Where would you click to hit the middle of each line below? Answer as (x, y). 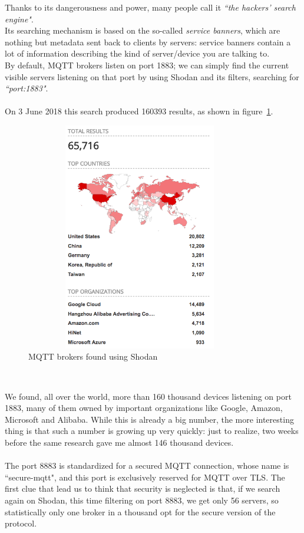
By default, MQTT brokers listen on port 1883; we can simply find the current (147, 65)
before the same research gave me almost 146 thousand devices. (119, 442)
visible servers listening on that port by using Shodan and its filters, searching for (152, 76)
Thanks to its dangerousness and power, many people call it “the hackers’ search (150, 7)
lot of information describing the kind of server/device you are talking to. (137, 53)
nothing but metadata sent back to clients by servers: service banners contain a (148, 42)
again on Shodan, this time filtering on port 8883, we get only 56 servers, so (142, 500)
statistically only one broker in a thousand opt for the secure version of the (140, 511)
